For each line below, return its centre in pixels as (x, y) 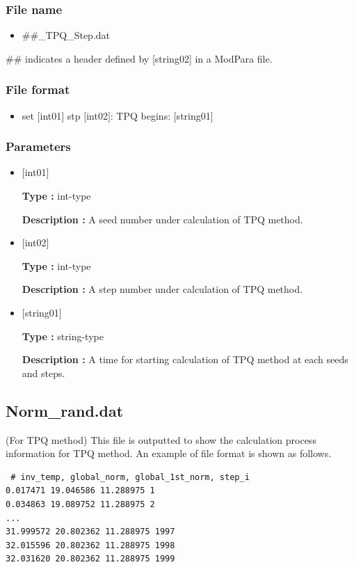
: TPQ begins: (140, 115)
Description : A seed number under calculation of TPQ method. (162, 219)
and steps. (43, 373)
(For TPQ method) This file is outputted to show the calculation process (161, 439)
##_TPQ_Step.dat (66, 35)
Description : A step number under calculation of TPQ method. (162, 289)
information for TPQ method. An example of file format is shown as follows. (169, 453)
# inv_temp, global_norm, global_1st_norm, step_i (130, 477)
